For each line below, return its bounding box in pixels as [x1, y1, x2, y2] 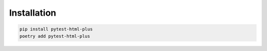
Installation [9, 7, 56, 18]
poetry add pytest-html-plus [19, 33, 90, 39]
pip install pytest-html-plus [19, 26, 93, 32]
